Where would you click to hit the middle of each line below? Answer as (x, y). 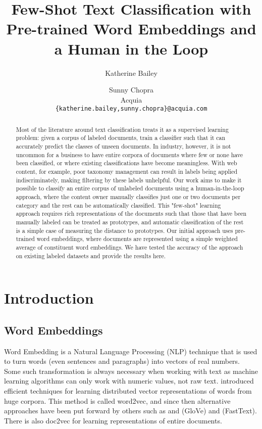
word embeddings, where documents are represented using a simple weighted (137, 239)
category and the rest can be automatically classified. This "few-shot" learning (118, 205)
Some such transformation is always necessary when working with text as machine (131, 371)
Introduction (49, 298)
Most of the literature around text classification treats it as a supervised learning (122, 129)
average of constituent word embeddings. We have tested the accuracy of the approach (129, 247)
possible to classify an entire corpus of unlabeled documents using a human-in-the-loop (130, 188)
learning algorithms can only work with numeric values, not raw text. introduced (129, 381)
